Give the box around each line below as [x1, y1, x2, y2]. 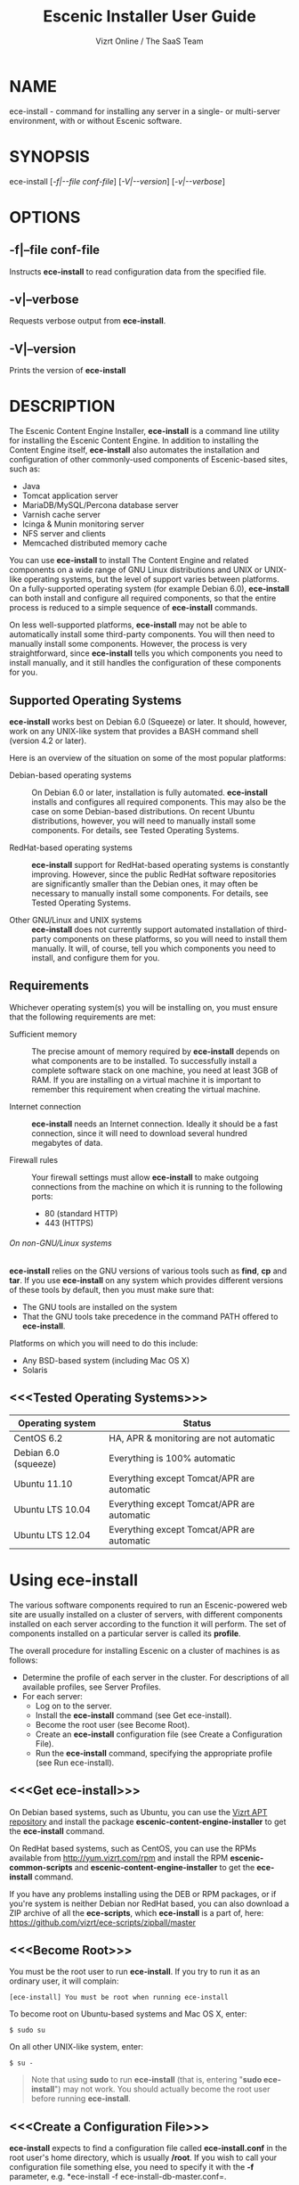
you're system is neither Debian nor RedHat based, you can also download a [9, 1898, 289, 1909]
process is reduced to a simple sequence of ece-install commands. [9, 602, 258, 613]
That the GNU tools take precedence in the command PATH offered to [21, 1312, 279, 1322]
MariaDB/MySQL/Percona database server [21, 500, 180, 511]
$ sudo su [9, 2025, 46, 2035]
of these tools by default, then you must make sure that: [9, 1285, 214, 1296]
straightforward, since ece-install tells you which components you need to [9, 648, 283, 659]
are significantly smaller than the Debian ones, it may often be [31, 879, 259, 888]
